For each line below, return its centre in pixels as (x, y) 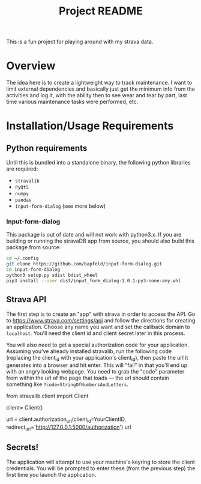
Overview (31, 66)
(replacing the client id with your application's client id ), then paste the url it (97, 358)
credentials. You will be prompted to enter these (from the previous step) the (101, 468)
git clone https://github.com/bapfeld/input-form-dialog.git (84, 264)
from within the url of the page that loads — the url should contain (88, 378)
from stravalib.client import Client (47, 396)
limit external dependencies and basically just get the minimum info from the (101, 89)
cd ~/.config (22, 259)
